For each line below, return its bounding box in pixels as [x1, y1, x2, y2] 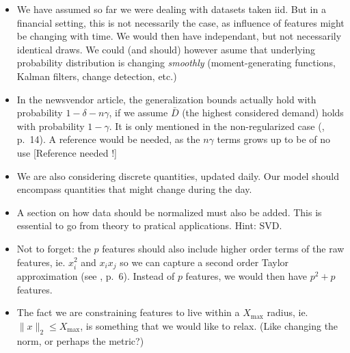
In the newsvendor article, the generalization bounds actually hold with [16, 92, 317, 106]
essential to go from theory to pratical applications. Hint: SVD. [16, 218, 282, 233]
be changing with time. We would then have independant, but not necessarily [16, 29, 342, 43]
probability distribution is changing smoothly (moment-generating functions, [16, 55, 336, 70]
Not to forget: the [16, 241, 91, 255]
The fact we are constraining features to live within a [16, 305, 240, 319]
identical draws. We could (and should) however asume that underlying [16, 42, 316, 56]
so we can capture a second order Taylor [120, 254, 289, 269]
